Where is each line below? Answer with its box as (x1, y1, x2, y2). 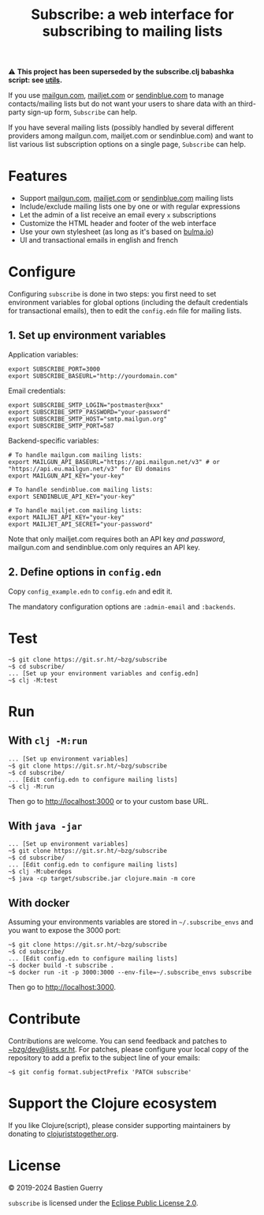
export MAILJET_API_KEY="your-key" (8, 513, 125, 521)
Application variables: (8, 349, 79, 359)
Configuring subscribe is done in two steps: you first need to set (8, 289, 217, 299)
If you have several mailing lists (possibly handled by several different (8, 123, 234, 132)
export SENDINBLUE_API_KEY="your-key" (8, 492, 136, 500)
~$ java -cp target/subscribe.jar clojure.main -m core (8, 875, 195, 883)
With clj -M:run (8, 734, 88, 748)
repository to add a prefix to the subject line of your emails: (8, 1053, 201, 1062)
